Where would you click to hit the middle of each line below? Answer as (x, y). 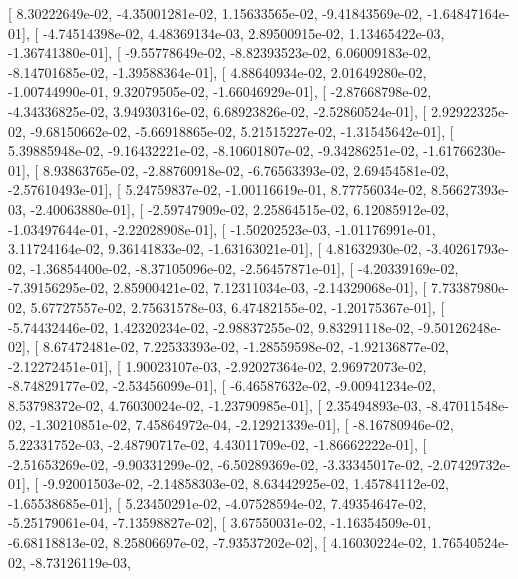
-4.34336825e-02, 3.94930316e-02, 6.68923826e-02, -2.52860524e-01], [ (217, 110)
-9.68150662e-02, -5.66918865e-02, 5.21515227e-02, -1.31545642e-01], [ (242, 130)
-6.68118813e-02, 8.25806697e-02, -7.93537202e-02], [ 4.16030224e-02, (217, 542)
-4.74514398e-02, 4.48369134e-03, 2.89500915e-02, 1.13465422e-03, (243, 32)
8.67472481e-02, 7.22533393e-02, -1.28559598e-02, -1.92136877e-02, (245, 346)
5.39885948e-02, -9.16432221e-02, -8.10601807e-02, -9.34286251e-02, (213, 150)
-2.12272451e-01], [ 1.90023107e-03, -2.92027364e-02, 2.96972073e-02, (217, 365)
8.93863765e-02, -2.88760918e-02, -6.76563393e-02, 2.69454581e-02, (245, 169)
